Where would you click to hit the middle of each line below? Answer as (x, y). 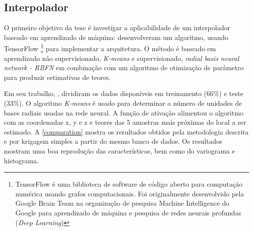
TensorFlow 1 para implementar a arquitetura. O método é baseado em (110, 48)
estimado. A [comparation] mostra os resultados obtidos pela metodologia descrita (126, 131)
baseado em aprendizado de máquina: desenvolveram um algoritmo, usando (116, 37)
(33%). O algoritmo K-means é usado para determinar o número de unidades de (123, 103)
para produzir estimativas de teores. (57, 77)
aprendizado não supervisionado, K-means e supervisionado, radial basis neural (122, 58)
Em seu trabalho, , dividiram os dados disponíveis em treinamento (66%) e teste (124, 93)
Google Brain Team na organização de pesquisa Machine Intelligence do (122, 203)
